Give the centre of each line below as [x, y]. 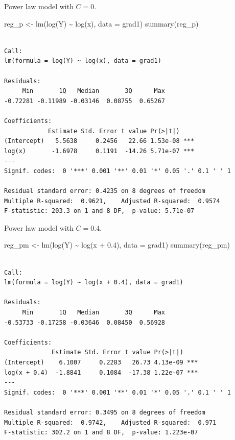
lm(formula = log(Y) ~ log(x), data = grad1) [83, 61]
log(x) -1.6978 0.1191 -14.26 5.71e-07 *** [99, 151]
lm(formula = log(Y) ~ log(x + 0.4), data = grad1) [94, 283]
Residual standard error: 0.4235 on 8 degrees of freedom [105, 191]
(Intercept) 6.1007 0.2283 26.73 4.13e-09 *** [101, 362]
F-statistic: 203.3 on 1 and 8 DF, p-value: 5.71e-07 [99, 211]
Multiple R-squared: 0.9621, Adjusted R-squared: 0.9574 [112, 201]
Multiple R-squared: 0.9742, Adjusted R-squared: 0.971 [110, 422]
